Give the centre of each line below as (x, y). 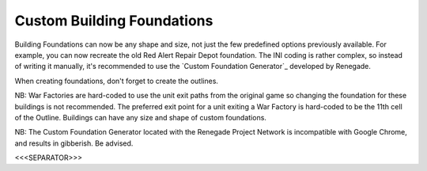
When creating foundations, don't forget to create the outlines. (117, 81)
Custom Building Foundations (114, 21)
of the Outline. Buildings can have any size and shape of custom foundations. (140, 117)
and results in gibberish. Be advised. (74, 143)
